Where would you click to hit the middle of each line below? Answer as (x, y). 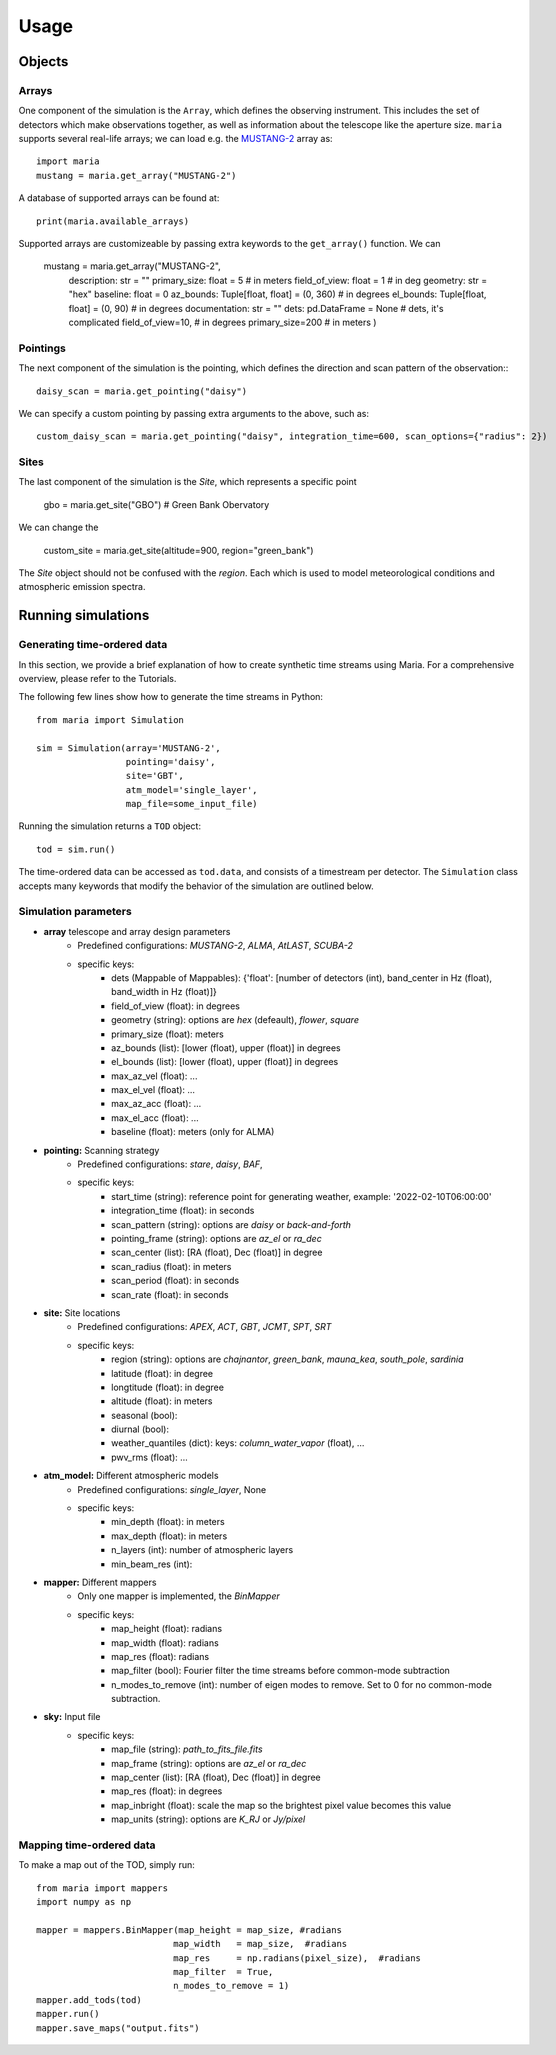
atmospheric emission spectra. (82, 587)
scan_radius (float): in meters (171, 1266)
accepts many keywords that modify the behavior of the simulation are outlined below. (196, 886)
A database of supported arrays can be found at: (119, 198)
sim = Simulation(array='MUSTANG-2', (129, 748)
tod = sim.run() (76, 849)
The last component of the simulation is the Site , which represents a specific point (187, 482)
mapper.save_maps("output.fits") (118, 2028)
